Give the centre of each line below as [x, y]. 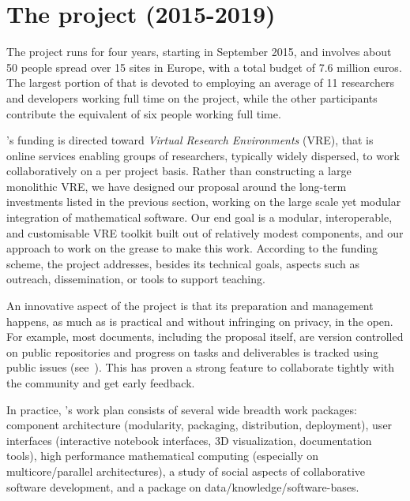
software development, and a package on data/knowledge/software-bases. [183, 486]
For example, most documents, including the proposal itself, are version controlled [205, 336]
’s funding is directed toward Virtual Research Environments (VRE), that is [190, 140]
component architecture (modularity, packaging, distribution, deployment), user [199, 425]
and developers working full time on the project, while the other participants [192, 97]
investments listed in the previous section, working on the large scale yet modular [204, 202]
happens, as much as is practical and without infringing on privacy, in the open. [200, 321]
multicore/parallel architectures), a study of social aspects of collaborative [186, 471]
